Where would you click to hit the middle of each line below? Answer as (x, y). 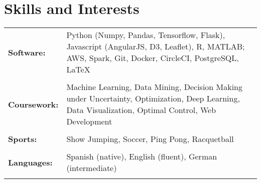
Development (89, 121)
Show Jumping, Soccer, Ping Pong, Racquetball (150, 139)
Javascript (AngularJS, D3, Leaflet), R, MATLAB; (156, 46)
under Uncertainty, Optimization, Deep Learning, (153, 98)
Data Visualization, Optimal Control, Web (141, 110)
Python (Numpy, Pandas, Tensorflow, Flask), (146, 35)
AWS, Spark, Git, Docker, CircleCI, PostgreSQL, (153, 58)
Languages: (30, 162)
